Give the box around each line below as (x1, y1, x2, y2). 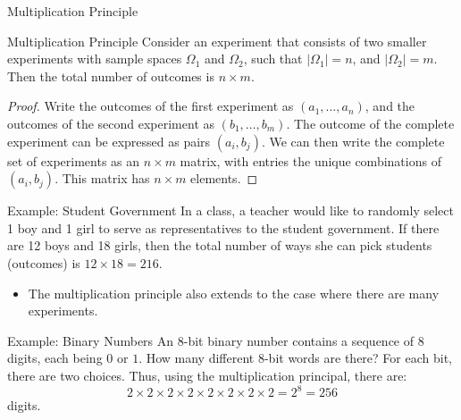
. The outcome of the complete (286, 113, 455, 132)
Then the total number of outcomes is (7, 66, 214, 85)
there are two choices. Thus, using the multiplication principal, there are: (7, 365, 407, 384)
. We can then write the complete (261, 131, 445, 150)
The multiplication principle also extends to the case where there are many (28, 283, 440, 302)
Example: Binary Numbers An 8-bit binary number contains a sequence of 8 (7, 331, 424, 349)
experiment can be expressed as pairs (7, 131, 211, 150)
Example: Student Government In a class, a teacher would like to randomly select (7, 201, 454, 220)
